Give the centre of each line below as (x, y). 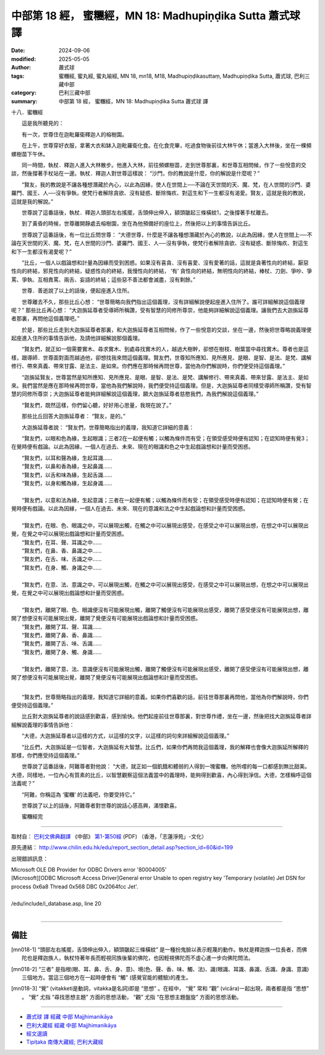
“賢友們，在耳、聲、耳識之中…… (62, 542)
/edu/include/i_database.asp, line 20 (56, 903)
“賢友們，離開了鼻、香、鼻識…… (62, 635)
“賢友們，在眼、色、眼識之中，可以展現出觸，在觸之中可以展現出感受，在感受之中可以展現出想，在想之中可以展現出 (165, 525)
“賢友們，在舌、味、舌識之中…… (62, 559)
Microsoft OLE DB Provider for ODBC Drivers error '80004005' (89, 869)
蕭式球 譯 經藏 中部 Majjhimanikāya (70, 1017)
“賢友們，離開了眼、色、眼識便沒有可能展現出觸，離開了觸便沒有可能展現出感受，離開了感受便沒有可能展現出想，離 (165, 610)
